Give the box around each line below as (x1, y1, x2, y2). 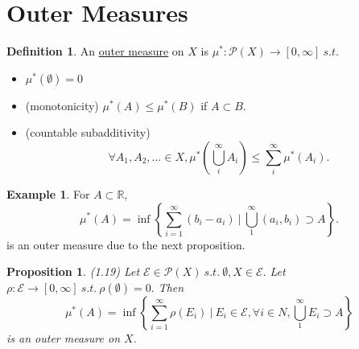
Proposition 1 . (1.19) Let (6, 263, 140, 280)
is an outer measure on (6, 329, 120, 346)
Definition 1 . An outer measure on (6, 43, 184, 60)
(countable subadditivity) (25, 124, 151, 141)
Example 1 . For (6, 185, 90, 202)
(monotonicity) (25, 96, 99, 113)
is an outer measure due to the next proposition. (6, 236, 246, 253)
